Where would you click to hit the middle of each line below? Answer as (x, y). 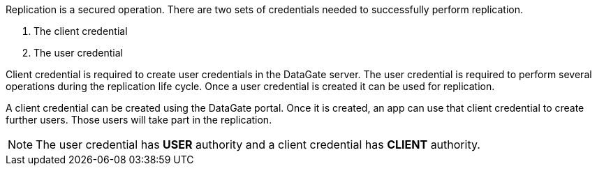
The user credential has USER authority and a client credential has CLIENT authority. (258, 144)
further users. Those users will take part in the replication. (139, 120)
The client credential (81, 31)
